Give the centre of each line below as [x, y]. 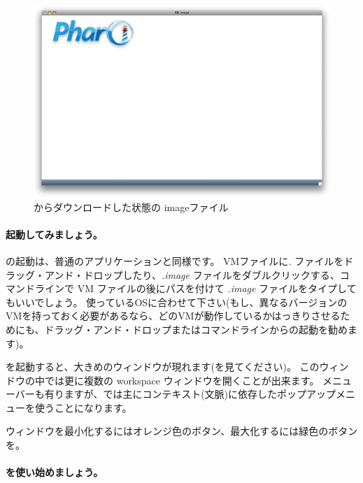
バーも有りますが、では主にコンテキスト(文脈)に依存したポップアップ [176, 394]
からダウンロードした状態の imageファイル [131, 207]
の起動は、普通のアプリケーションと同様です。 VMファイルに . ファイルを [175, 260]
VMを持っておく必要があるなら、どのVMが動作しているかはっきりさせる [173, 316]
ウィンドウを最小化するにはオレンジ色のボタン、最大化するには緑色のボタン [182, 431]
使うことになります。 [83, 407]
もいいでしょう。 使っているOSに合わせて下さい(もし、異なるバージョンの [177, 302]
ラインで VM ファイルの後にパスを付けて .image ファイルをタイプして [195, 288]
